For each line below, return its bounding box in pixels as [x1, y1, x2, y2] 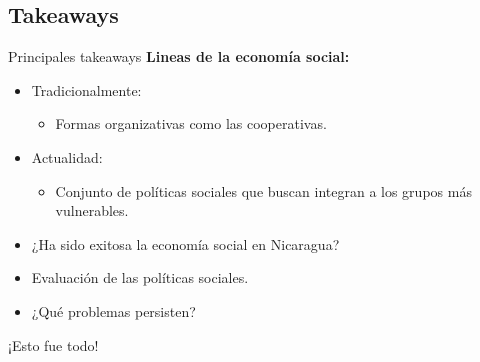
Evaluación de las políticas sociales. [31, 267, 249, 288]
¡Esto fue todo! [8, 334, 99, 355]
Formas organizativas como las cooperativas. [55, 113, 327, 134]
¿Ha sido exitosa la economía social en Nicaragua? [31, 233, 340, 254]
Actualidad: [31, 146, 103, 167]
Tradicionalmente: [31, 79, 142, 100]
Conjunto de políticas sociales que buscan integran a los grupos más [55, 180, 472, 201]
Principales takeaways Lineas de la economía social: [8, 46, 350, 67]
